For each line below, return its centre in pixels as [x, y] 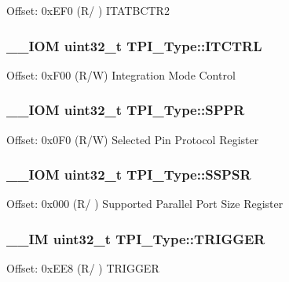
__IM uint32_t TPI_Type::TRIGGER [136, 238]
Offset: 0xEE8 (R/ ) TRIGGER [83, 268]
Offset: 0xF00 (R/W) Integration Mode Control [121, 74]
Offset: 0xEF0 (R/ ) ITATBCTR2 [88, 10]
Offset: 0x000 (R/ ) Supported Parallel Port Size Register [145, 204]
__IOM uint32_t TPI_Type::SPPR [126, 110]
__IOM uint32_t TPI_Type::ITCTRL [134, 45]
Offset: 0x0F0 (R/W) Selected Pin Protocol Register [133, 139]
